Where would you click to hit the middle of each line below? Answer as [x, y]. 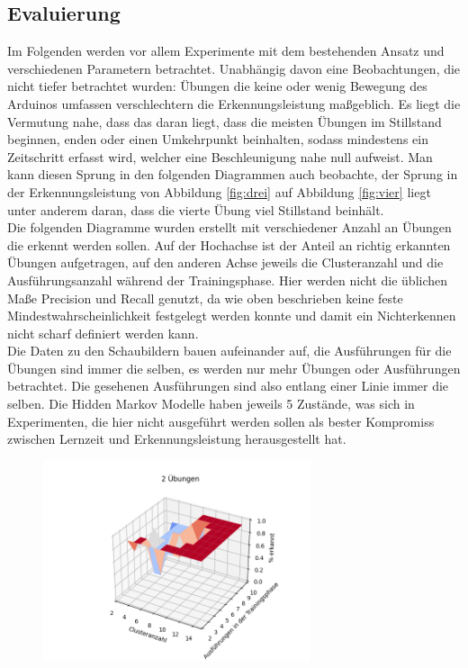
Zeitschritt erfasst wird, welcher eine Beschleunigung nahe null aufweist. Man [220, 156]
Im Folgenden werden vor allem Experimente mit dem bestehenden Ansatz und [226, 51]
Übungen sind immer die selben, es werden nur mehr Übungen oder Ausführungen [234, 368]
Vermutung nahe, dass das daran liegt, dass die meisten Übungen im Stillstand [225, 121]
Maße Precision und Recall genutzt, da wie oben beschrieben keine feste [205, 298]
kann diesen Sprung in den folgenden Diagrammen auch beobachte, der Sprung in [233, 174]
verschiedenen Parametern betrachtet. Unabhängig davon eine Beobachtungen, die [234, 68]
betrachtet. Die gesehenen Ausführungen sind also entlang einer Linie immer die [228, 386]
